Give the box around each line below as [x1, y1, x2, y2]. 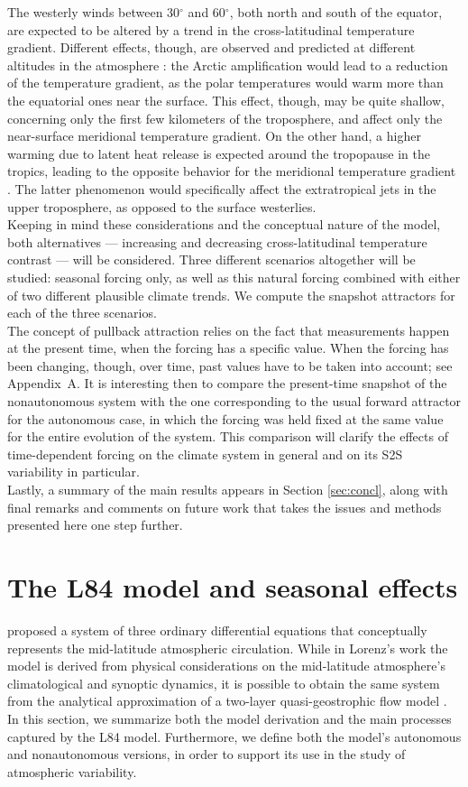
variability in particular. [7, 462, 140, 481]
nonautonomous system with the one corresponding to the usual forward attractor [7, 392, 462, 411]
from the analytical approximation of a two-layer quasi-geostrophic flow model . [7, 691, 447, 710]
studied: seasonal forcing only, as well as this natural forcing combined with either [7, 267, 461, 286]
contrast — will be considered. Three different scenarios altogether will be [7, 250, 416, 269]
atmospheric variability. [7, 762, 137, 781]
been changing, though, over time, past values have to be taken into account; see [7, 356, 453, 375]
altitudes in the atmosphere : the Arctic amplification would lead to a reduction [7, 55, 448, 74]
